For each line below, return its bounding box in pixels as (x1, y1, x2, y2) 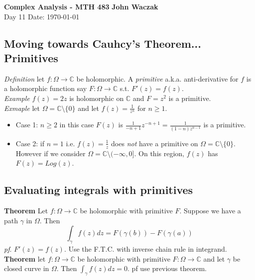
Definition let (4, 73, 45, 84)
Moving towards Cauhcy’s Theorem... (4, 35, 201, 51)
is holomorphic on (69, 93, 124, 103)
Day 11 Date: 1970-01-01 (4, 11, 80, 21)
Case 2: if (15, 138, 45, 148)
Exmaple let (4, 102, 40, 113)
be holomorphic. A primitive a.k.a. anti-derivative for (76, 73, 239, 84)
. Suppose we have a (179, 205, 241, 215)
